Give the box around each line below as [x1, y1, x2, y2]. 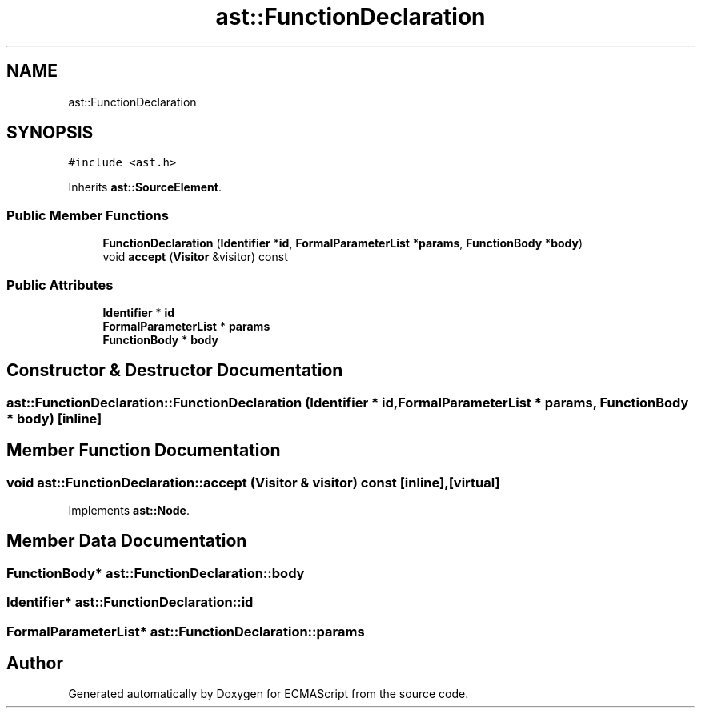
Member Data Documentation [6, 531, 247, 552]
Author [6, 653, 63, 674]
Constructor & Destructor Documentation [6, 360, 343, 381]
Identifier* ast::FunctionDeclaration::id [6, 594, 254, 611]
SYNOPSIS [6, 122, 94, 143]
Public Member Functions [6, 207, 169, 223]
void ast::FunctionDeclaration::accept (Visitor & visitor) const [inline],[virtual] [6, 474, 500, 491]
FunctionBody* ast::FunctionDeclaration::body [6, 564, 305, 581]
